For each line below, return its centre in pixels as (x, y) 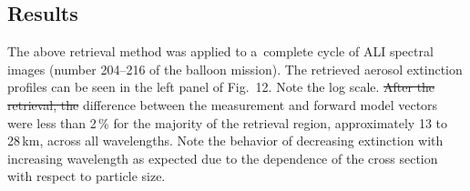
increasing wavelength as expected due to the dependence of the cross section (223, 158)
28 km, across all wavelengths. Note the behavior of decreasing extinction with (225, 141)
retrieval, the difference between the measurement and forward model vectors (223, 104)
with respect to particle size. (87, 176)
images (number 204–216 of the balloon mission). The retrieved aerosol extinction (235, 69)
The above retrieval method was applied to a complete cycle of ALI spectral (220, 51)
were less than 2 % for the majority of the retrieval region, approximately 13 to (228, 122)
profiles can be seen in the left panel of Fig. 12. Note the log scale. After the (221, 87)
